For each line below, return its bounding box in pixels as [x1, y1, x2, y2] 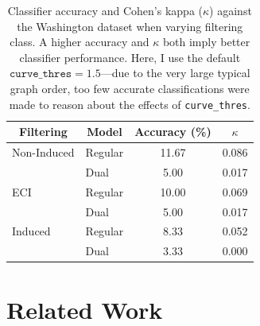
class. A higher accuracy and [10, 33, 149, 50]
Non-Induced [12, 144, 75, 161]
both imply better [162, 33, 250, 50]
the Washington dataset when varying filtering [17, 17, 243, 34]
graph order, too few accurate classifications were [10, 80, 250, 96]
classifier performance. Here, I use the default [19, 49, 241, 65]
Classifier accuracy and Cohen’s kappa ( [7, 2, 204, 18]
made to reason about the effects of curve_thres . [9, 95, 250, 112]
